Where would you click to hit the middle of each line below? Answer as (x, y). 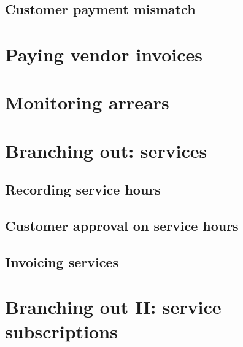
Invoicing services (62, 261)
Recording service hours (83, 189)
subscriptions (61, 331)
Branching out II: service (113, 307)
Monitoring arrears (87, 102)
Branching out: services (106, 150)
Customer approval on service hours (122, 226)
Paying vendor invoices (104, 54)
